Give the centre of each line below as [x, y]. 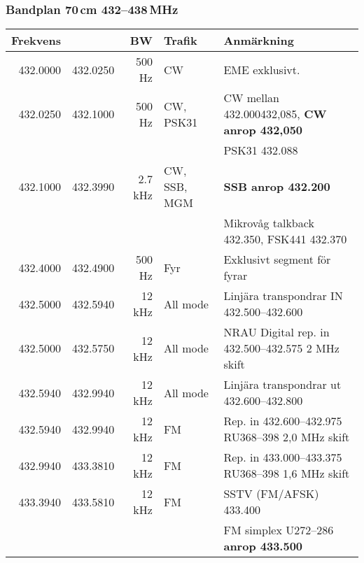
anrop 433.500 [263, 546]
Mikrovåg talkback [269, 223]
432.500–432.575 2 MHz [281, 348]
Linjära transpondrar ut [282, 385]
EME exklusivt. [262, 69]
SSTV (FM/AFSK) [271, 494]
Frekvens [36, 41]
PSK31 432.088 [261, 150]
